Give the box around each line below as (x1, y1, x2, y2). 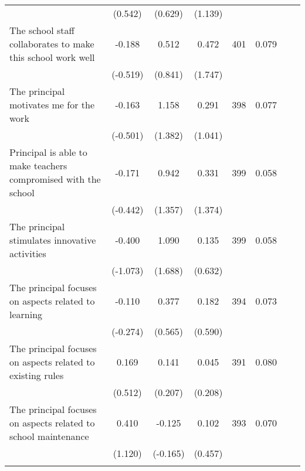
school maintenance (9, 429, 89, 443)
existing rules (9, 368, 64, 382)
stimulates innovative (9, 233, 96, 247)
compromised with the (9, 172, 101, 186)
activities (9, 247, 46, 260)
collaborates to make (9, 37, 94, 50)
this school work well (9, 50, 95, 64)
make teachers (9, 159, 67, 172)
